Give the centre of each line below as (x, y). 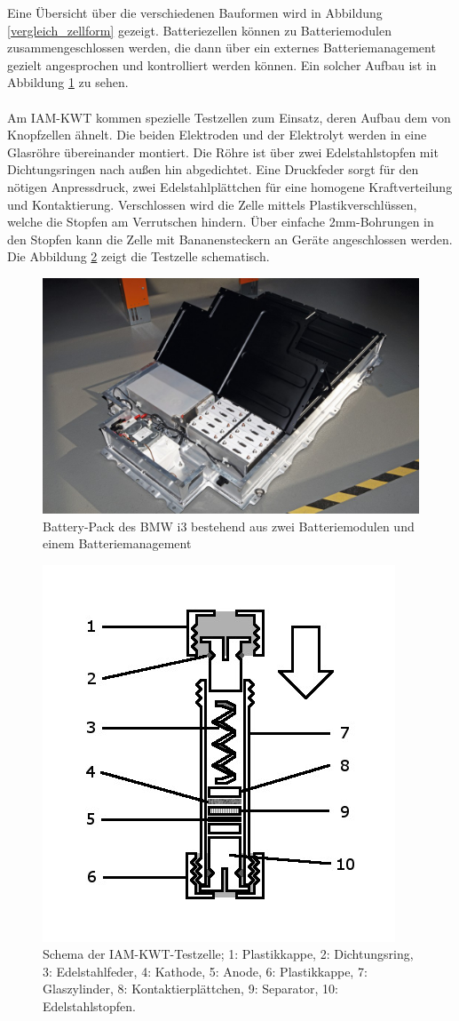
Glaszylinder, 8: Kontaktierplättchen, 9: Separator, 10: (190, 989)
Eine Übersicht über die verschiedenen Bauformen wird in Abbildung (195, 12)
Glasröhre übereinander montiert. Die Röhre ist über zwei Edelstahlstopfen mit (223, 152)
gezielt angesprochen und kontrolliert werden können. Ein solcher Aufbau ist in (222, 64)
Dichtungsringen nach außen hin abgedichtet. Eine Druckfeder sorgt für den (213, 169)
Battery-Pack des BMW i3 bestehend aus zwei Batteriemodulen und (229, 526)
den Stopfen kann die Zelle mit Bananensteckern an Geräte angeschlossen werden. (230, 239)
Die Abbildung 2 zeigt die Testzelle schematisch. (138, 256)
